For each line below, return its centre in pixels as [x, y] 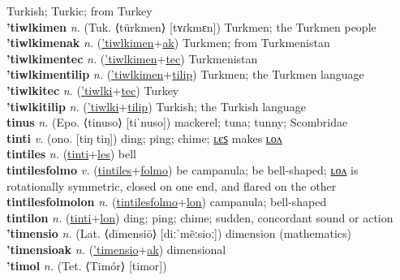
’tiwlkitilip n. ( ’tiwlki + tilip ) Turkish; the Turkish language [156, 106]
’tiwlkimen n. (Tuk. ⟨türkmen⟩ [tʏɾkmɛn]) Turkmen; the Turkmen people [191, 26]
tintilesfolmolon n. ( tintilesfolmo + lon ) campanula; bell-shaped [167, 202]
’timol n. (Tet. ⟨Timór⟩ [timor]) [87, 265]
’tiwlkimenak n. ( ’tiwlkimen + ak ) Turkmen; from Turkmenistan [168, 43]
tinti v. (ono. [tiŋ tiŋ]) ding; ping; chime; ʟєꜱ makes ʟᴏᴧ [144, 138]
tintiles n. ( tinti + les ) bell [72, 154]
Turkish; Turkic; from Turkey [80, 11]
